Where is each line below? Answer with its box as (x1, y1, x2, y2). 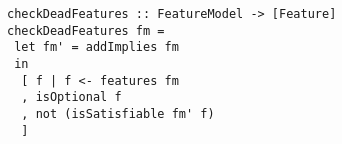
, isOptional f (21, 90, 122, 105)
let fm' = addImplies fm (14, 40, 179, 55)
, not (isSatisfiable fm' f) (21, 106, 215, 121)
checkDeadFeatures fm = (7, 23, 165, 38)
